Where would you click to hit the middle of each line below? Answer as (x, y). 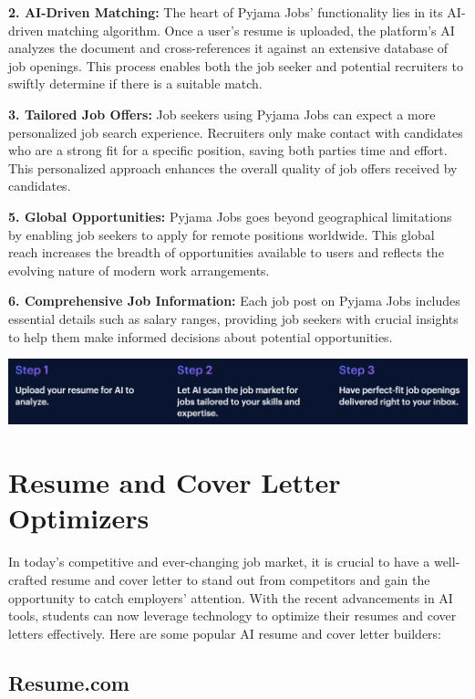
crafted (28, 579)
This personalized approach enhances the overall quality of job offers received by (233, 167)
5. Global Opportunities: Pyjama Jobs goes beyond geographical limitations (230, 216)
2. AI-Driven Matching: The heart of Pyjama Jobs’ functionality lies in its (226, 12)
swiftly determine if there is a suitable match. (135, 83)
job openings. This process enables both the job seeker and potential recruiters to (236, 65)
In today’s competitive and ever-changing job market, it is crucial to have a (219, 562)
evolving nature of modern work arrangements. (139, 270)
